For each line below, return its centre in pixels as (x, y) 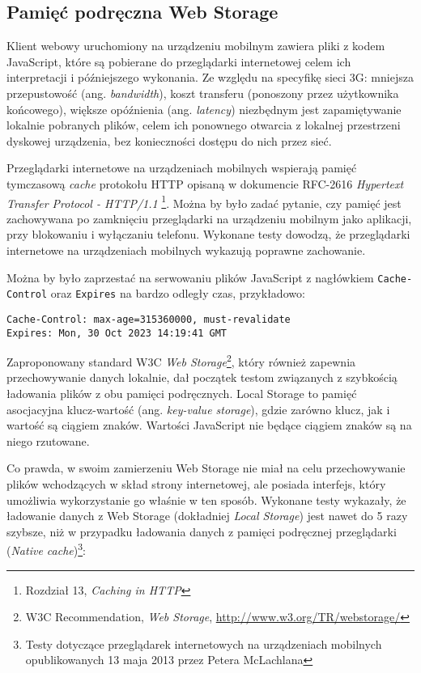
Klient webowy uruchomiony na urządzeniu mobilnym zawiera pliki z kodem (196, 46)
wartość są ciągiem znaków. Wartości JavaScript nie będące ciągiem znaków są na (209, 425)
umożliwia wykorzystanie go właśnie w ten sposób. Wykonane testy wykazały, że (206, 499)
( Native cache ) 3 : (46, 549)
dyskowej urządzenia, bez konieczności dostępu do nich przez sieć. (169, 140)
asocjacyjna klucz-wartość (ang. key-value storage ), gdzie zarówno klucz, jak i (198, 409)
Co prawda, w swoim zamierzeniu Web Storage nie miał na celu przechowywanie (206, 468)
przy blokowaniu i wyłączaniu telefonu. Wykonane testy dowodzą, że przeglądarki (208, 234)
